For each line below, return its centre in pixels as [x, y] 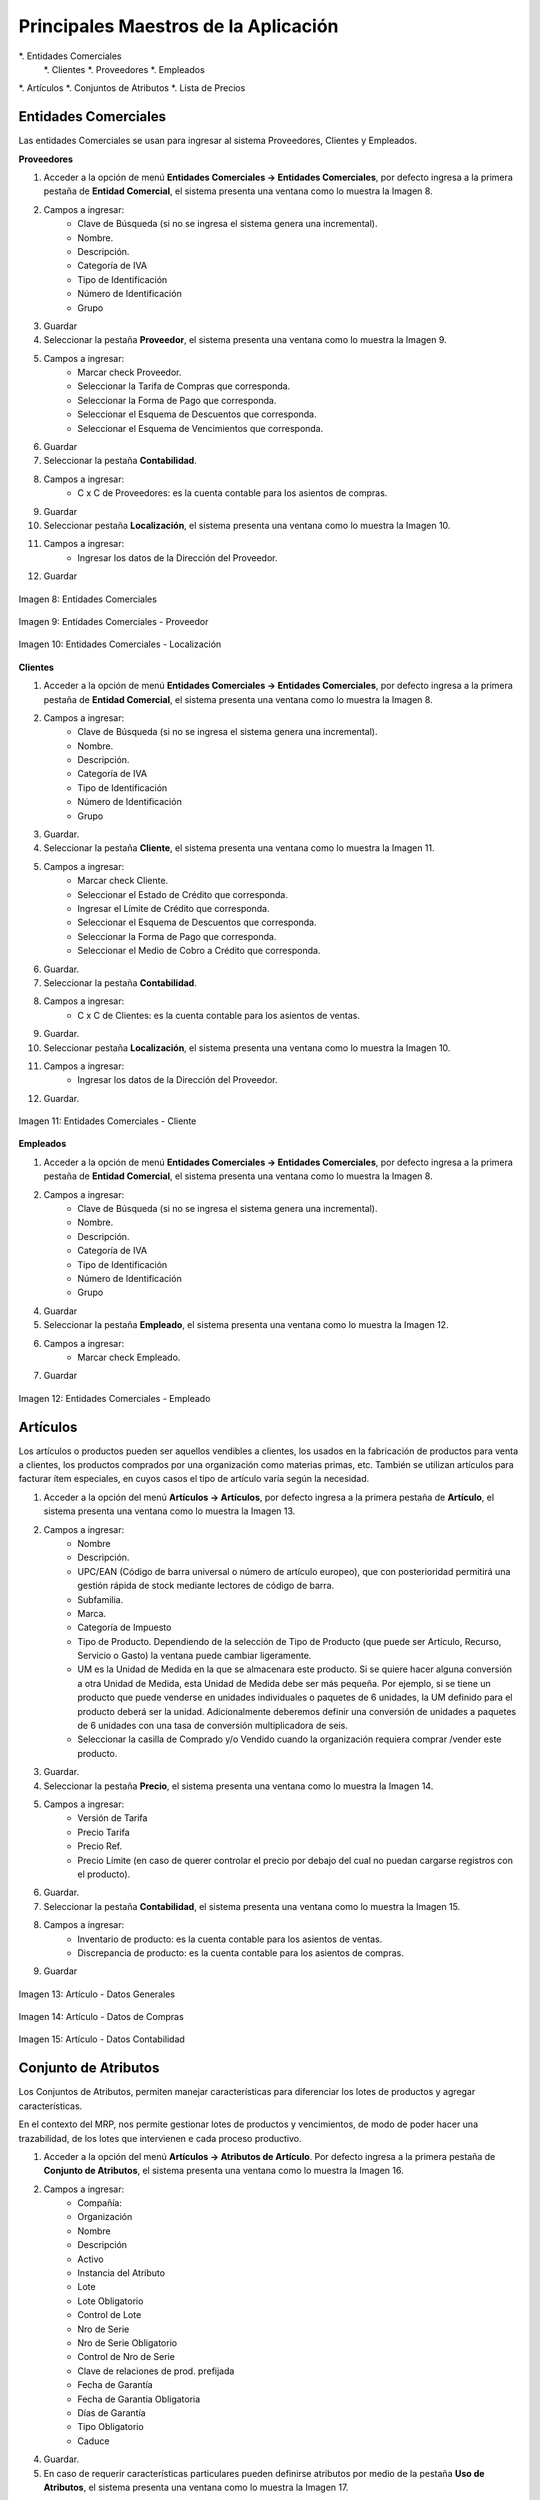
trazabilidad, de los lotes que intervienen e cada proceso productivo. [160, 2138]
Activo [90, 2259]
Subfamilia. [100, 1599]
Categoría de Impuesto [124, 1627]
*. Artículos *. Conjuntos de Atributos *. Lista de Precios [132, 88]
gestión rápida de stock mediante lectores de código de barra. [206, 1586]
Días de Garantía [111, 2412]
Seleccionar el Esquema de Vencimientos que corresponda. [200, 428]
